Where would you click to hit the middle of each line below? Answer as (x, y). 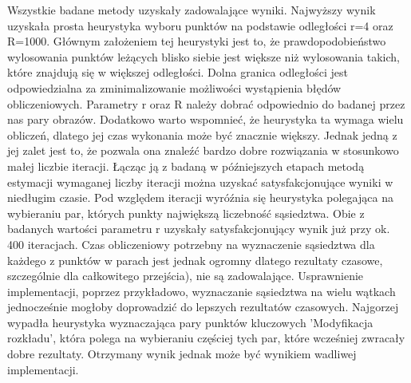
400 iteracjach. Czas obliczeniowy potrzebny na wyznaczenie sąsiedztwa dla (191, 244)
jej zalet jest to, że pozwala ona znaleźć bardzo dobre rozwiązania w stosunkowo (203, 150)
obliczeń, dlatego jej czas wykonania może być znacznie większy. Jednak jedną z (202, 134)
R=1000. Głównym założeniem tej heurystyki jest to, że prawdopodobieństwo (197, 41)
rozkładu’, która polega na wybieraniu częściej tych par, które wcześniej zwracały (206, 338)
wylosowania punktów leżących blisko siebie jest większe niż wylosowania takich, (204, 56)
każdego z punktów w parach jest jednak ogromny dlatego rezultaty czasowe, (195, 260)
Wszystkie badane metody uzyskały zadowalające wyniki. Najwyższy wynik (192, 10)
